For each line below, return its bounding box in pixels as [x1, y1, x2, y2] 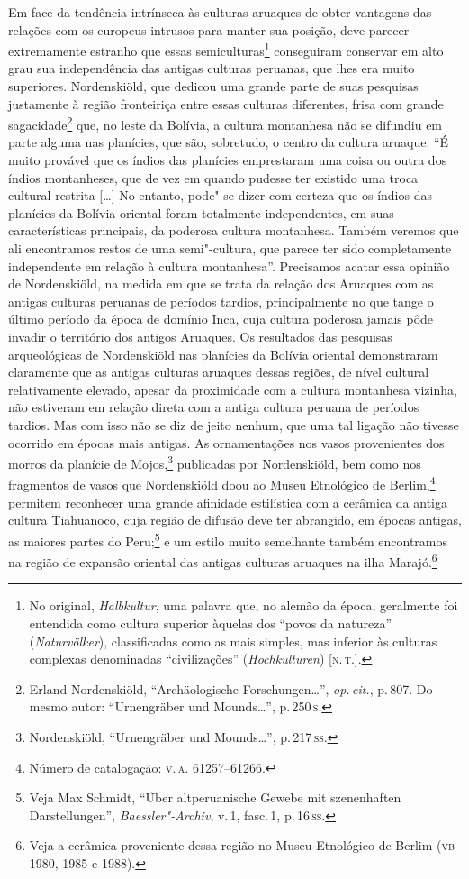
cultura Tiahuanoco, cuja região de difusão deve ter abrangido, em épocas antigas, [8, 510, 463, 529]
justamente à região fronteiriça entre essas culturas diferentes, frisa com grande [8, 94, 444, 113]
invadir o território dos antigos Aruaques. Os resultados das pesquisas [8, 327, 392, 345]
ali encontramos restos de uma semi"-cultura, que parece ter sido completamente [8, 239, 452, 258]
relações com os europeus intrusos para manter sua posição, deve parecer [8, 20, 410, 39]
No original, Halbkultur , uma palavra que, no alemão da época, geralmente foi [29, 596, 458, 615]
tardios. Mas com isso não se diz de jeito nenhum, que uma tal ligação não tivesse [8, 415, 459, 434]
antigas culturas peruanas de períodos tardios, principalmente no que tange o [8, 291, 434, 310]
